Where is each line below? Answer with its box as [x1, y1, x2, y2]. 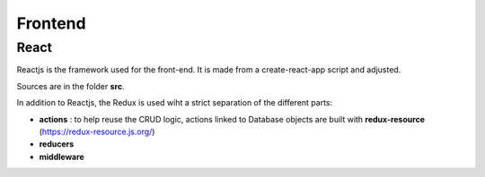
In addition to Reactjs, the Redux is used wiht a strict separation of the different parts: [16, 97, 333, 108]
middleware [39, 151, 84, 162]
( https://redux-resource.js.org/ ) [39, 126, 155, 137]
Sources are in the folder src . [16, 80, 125, 91]
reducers [39, 139, 75, 149]
